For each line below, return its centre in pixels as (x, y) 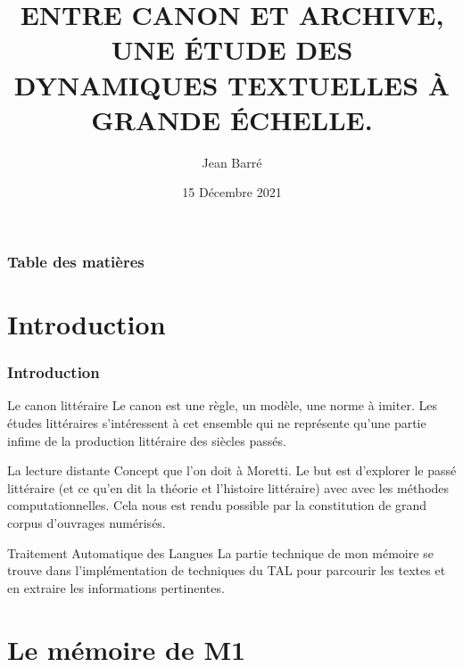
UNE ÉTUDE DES (232, 49)
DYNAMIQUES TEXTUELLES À (232, 84)
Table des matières (76, 261)
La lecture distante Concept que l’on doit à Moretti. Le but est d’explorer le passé (232, 470)
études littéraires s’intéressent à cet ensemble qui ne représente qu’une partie (217, 422)
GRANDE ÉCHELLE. (232, 119)
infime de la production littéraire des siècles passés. (147, 440)
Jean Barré (232, 162)
